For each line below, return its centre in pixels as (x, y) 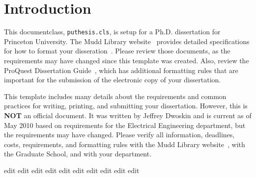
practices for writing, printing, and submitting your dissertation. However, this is (126, 106)
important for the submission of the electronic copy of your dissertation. (113, 80)
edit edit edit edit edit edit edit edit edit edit (72, 170)
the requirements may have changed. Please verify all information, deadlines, (119, 135)
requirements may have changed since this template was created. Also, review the (127, 60)
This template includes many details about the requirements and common (115, 96)
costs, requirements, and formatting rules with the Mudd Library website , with (125, 144)
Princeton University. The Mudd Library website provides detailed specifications (127, 41)
